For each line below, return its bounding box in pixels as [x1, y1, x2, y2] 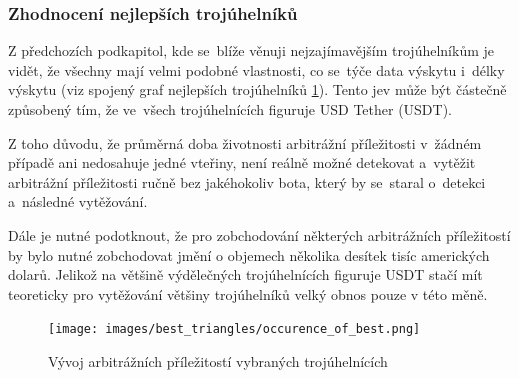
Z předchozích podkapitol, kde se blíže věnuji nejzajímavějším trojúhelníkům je [8, 40, 494, 61]
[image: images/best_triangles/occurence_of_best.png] [48, 322, 421, 337]
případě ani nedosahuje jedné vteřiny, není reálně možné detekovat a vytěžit [8, 152, 476, 173]
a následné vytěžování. [8, 191, 148, 212]
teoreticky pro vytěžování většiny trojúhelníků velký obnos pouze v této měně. [8, 283, 488, 304]
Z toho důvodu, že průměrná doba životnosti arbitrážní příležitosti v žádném [8, 132, 482, 153]
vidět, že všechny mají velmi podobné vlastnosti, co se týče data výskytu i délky [8, 59, 505, 80]
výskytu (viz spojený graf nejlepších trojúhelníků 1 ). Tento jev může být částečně [8, 79, 507, 100]
